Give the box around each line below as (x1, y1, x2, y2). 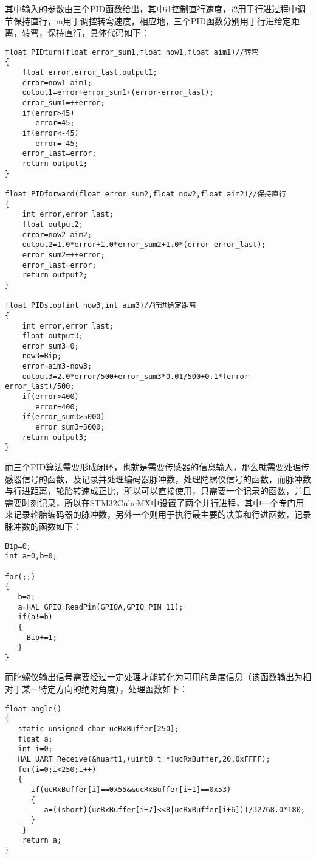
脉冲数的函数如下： (5, 520, 81, 532)
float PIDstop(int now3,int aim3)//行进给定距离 (5, 301, 196, 310)
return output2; (22, 271, 88, 280)
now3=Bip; (22, 352, 62, 361)
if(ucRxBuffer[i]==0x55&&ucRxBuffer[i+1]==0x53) (30, 785, 232, 794)
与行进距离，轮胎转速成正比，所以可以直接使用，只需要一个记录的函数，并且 (5, 484, 311, 497)
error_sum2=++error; (22, 250, 105, 259)
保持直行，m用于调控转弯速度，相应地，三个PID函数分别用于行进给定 (13, 14, 291, 27)
